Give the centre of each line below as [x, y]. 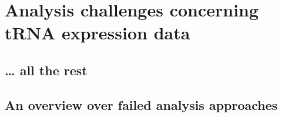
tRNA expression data [98, 33]
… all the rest [46, 70]
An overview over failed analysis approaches [141, 104]
